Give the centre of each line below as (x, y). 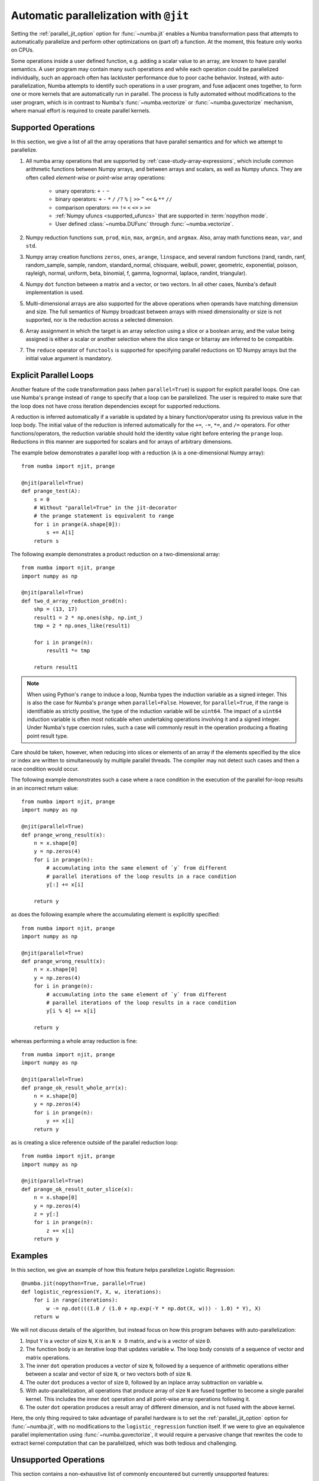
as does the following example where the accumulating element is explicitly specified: (115, 915)
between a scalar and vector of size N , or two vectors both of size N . (109, 1374)
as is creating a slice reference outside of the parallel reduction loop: (95, 1142)
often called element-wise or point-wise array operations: (96, 177)
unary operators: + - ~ (82, 191)
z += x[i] (61, 1230)
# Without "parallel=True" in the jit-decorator (105, 507)
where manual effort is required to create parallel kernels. (81, 111)
